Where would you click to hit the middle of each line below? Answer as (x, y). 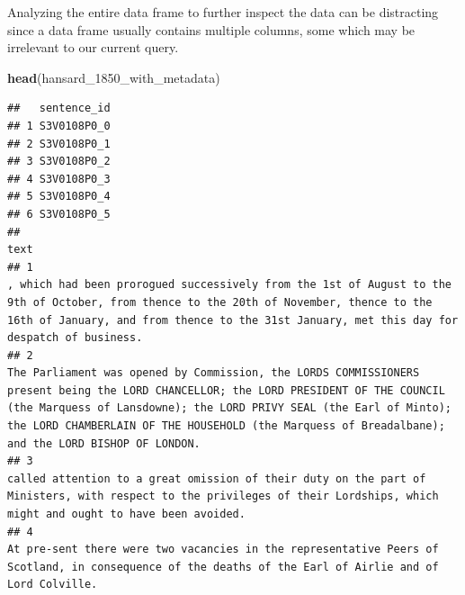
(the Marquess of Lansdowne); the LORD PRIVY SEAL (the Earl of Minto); (229, 408)
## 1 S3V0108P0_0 (59, 126)
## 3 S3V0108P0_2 (59, 162)
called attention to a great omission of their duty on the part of (217, 478)
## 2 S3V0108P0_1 (59, 144)
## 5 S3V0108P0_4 (59, 197)
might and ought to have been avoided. (126, 514)
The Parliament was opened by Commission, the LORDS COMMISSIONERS (214, 373)
